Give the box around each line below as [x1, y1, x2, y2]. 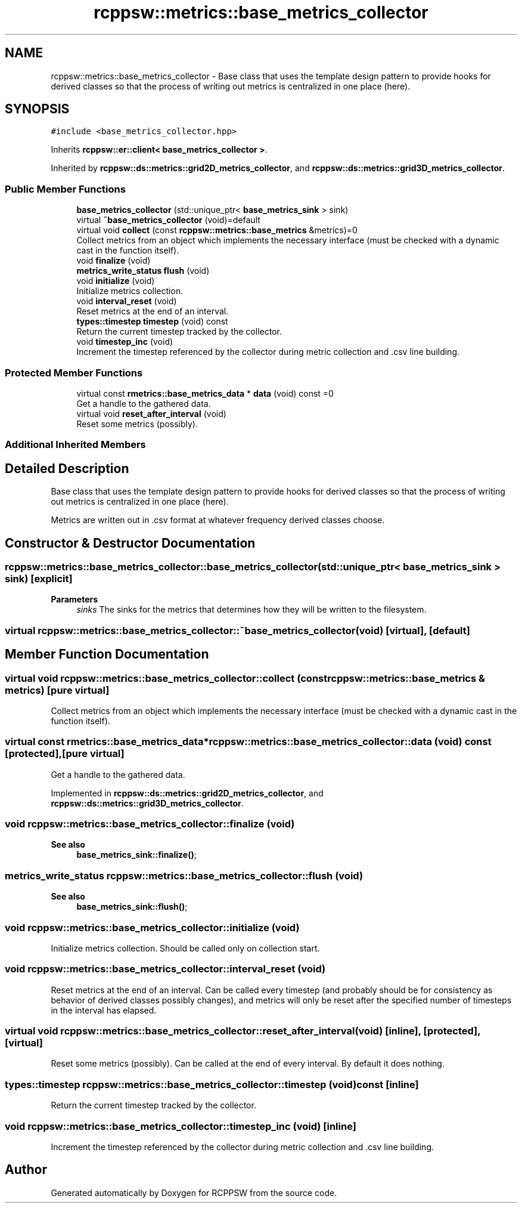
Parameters [51, 594, 98, 605]
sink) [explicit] [5, 573, 73, 585]
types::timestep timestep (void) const [76, 316, 228, 327]
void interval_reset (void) [76, 296, 177, 307]
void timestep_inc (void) [76, 336, 173, 347]
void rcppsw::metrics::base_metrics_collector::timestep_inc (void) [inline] [5, 1120, 356, 1132]
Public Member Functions [5, 183, 126, 195]
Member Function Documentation [5, 647, 209, 662]
